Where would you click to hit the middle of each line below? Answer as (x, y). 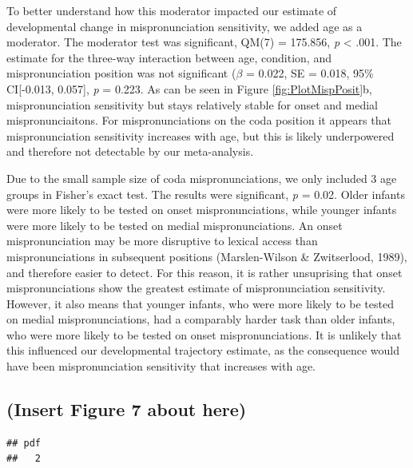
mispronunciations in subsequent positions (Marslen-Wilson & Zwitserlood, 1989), (207, 256)
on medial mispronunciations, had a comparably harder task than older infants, (201, 319)
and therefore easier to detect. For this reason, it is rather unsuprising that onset (205, 272)
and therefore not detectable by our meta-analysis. (130, 151)
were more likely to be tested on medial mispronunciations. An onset (175, 225)
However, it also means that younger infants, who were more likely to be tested (200, 303)
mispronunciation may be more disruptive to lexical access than (162, 241)
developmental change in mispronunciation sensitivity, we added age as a (185, 26)
